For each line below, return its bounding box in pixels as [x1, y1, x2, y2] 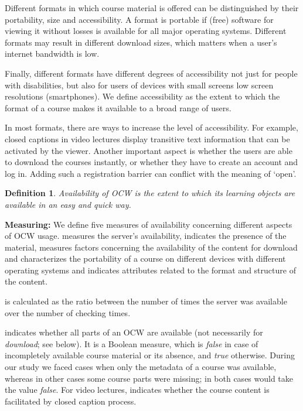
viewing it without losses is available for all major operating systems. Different [5, 25, 287, 37]
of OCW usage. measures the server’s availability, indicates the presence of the [5, 230, 287, 242]
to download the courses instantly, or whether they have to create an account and [5, 156, 298, 168]
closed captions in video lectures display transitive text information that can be [5, 132, 290, 145]
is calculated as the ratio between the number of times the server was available [5, 295, 287, 307]
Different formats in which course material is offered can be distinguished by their [5, 2, 299, 13]
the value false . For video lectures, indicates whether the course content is [5, 383, 270, 396]
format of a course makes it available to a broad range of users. [5, 101, 231, 114]
